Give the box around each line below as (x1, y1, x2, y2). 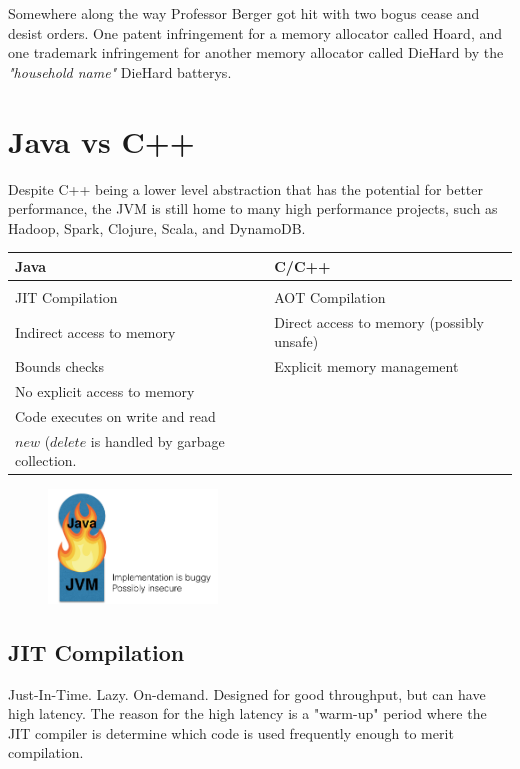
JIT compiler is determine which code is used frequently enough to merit (8, 722, 454, 743)
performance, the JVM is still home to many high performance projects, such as (8, 198, 498, 219)
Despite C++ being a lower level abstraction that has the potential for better (8, 178, 484, 199)
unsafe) (274, 331, 319, 352)
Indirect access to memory (15, 321, 176, 342)
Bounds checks (15, 356, 104, 377)
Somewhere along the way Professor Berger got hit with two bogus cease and (8, 3, 480, 23)
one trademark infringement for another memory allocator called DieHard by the (8, 42, 504, 63)
